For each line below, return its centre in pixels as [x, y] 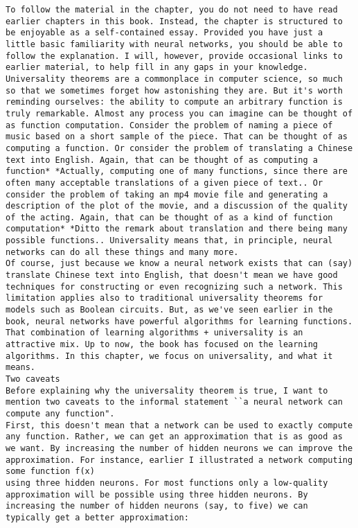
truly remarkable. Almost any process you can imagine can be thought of [179, 113]
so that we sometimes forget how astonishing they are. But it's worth [174, 90]
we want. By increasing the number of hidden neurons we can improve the [179, 448]
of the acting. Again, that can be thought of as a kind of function [169, 217]
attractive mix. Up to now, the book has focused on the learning [162, 345]
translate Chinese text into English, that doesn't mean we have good [172, 275]
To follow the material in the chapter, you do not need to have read [172, 10]
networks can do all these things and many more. [122, 252]
